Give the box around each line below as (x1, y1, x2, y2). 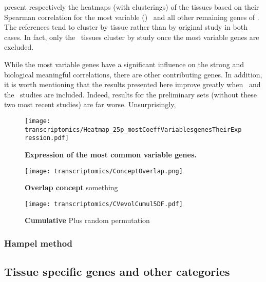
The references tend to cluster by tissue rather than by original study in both (4, 22, 248, 32)
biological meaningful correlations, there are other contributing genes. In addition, (4, 69, 262, 79)
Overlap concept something (25, 182, 118, 193)
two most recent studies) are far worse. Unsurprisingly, (4, 99, 176, 110)
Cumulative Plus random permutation (25, 215, 150, 226)
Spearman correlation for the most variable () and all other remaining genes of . (4, 11, 259, 22)
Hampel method (4, 236, 73, 249)
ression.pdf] (25, 134, 69, 142)
